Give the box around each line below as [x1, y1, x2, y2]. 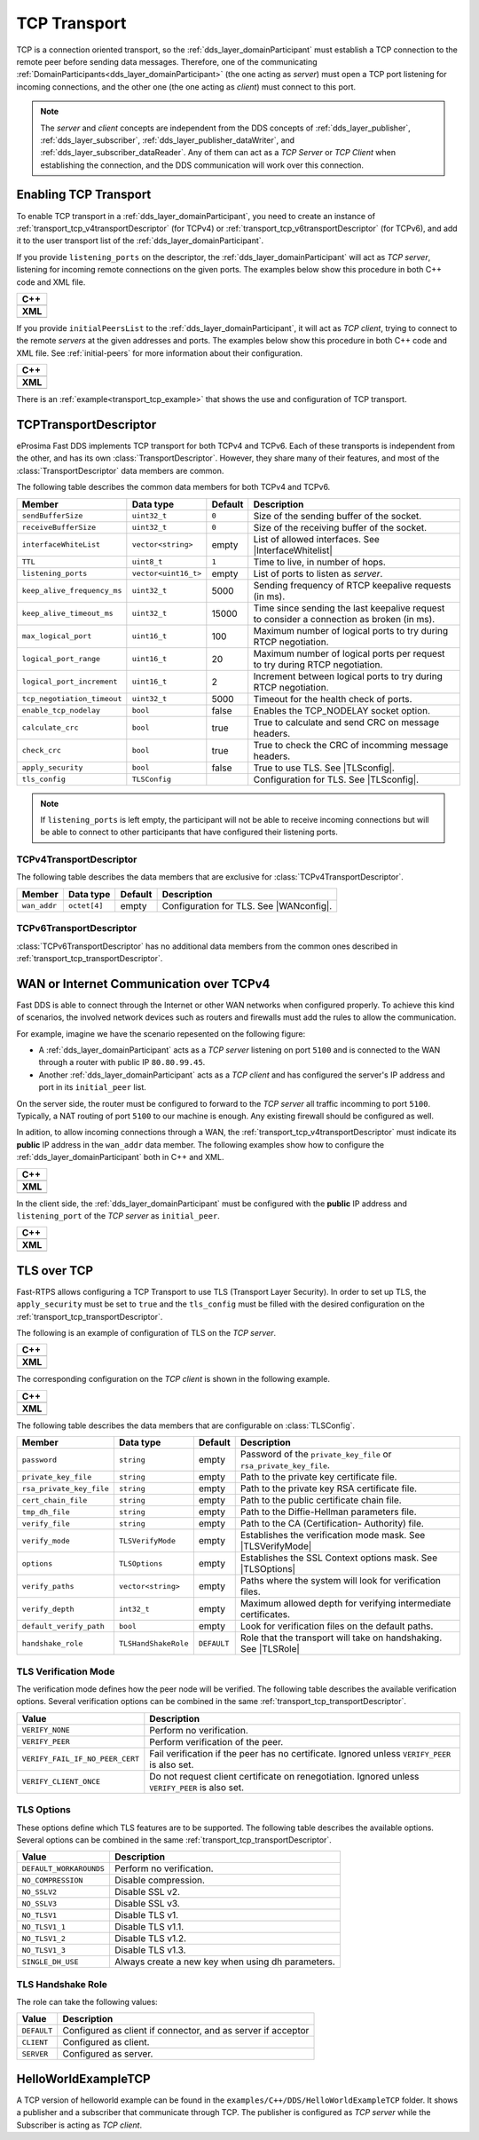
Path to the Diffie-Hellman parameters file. [239, 1505, 417, 1518]
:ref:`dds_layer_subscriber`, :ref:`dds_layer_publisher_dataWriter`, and [40, 134, 295, 146]
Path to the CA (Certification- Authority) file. [239, 1518, 425, 1530]
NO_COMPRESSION [21, 1875, 83, 1885]
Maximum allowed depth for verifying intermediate [239, 1598, 452, 1610]
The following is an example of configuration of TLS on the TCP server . [16, 1328, 277, 1338]
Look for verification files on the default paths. [239, 1620, 434, 1632]
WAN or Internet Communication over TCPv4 [16, 976, 271, 991]
